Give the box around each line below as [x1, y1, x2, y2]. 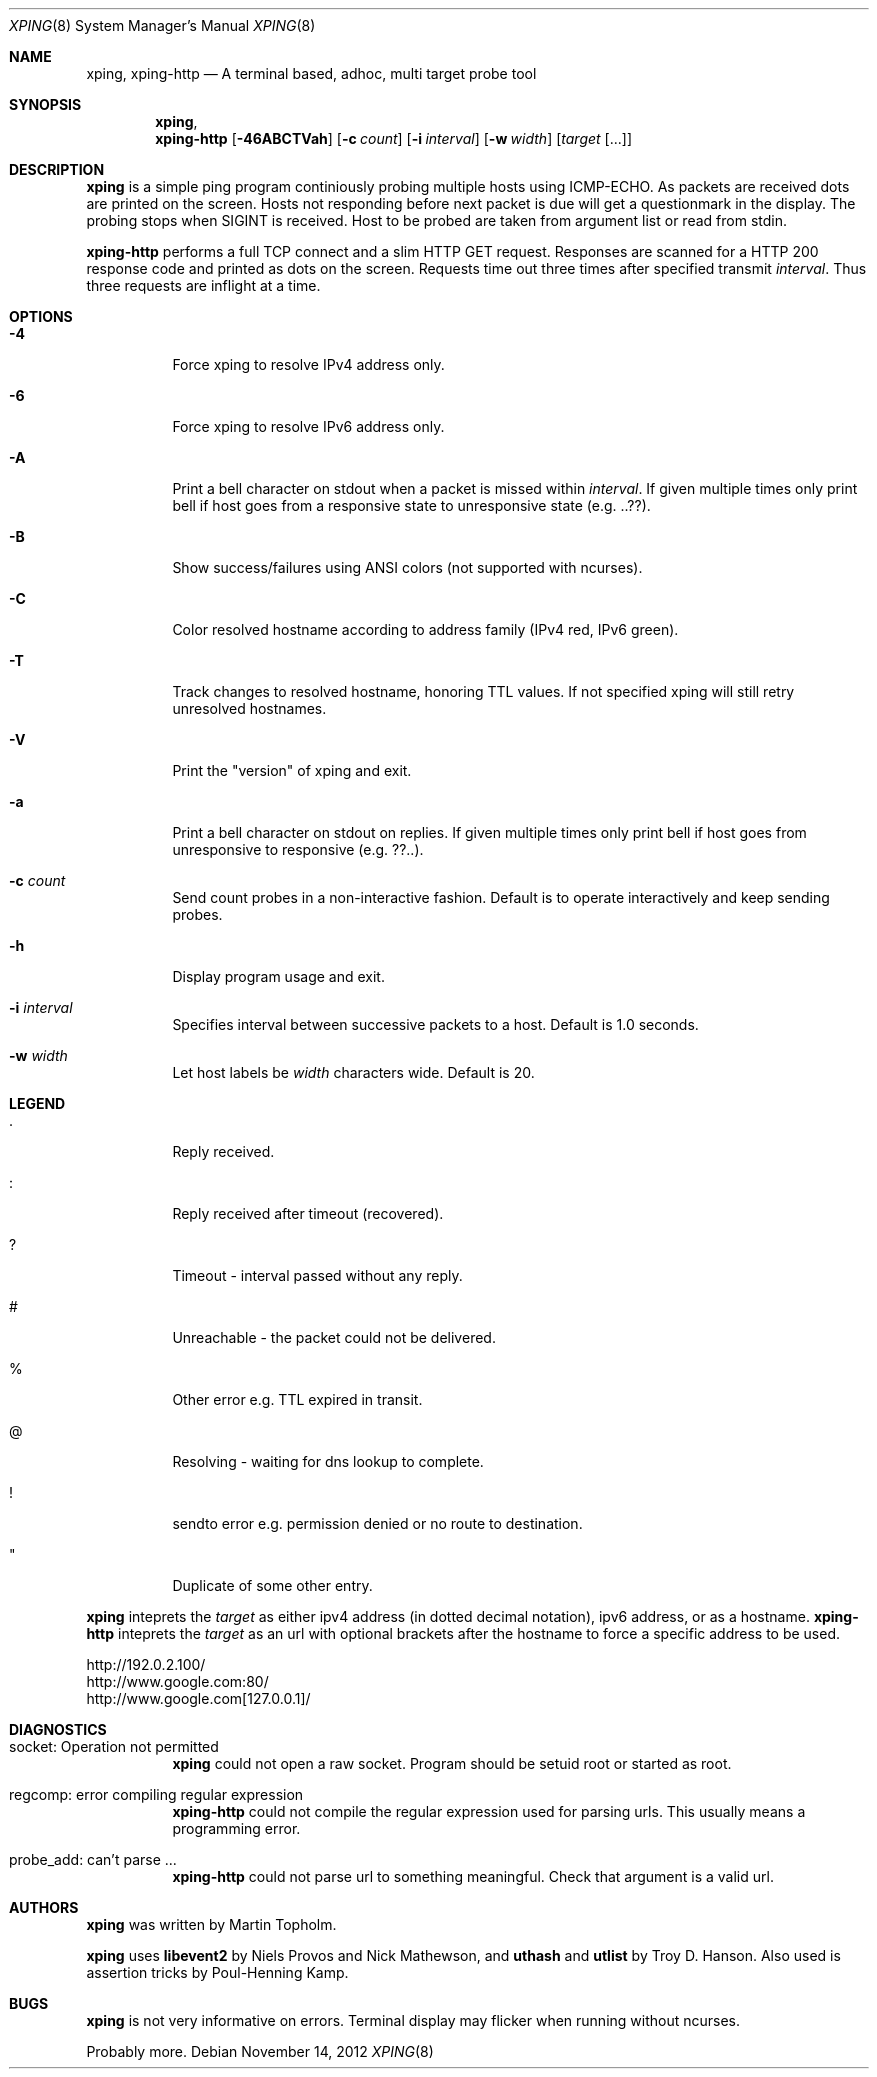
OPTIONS [9, 308, 73, 325]
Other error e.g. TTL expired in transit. [172, 1391, 423, 1408]
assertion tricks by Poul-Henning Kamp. [86, 1964, 349, 1981]
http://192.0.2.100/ [86, 1656, 206, 1673]
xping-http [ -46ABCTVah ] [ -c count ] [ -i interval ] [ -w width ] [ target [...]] [155, 130, 632, 147]
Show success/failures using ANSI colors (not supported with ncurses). [172, 559, 643, 576]
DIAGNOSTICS [9, 1721, 107, 1738]
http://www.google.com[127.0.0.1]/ [86, 1690, 311, 1707]
